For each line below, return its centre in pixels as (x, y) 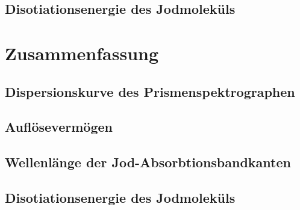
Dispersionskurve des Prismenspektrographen (150, 91)
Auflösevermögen (59, 127)
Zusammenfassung (82, 53)
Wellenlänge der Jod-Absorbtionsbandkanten (148, 162)
